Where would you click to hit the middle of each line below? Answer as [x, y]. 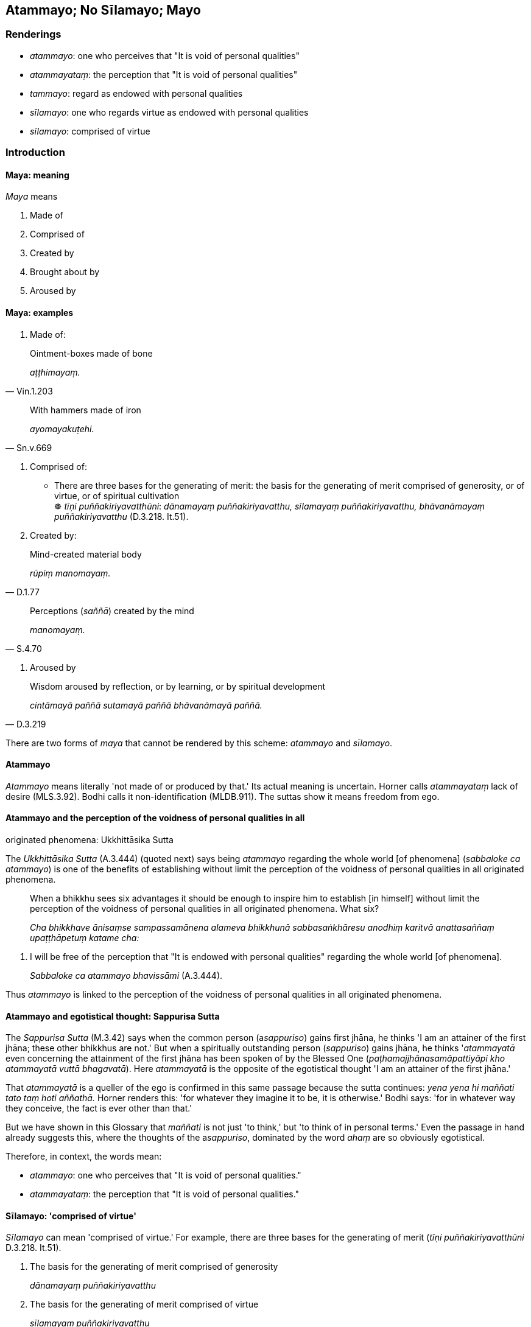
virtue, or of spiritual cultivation [117, 495]
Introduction [35, 152]
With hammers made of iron [86, 410]
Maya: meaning [37, 175]
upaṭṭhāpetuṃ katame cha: [85, 938]
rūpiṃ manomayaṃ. [70, 573]
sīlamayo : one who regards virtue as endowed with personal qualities [169, 112]
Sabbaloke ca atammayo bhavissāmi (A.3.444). [126, 976]
